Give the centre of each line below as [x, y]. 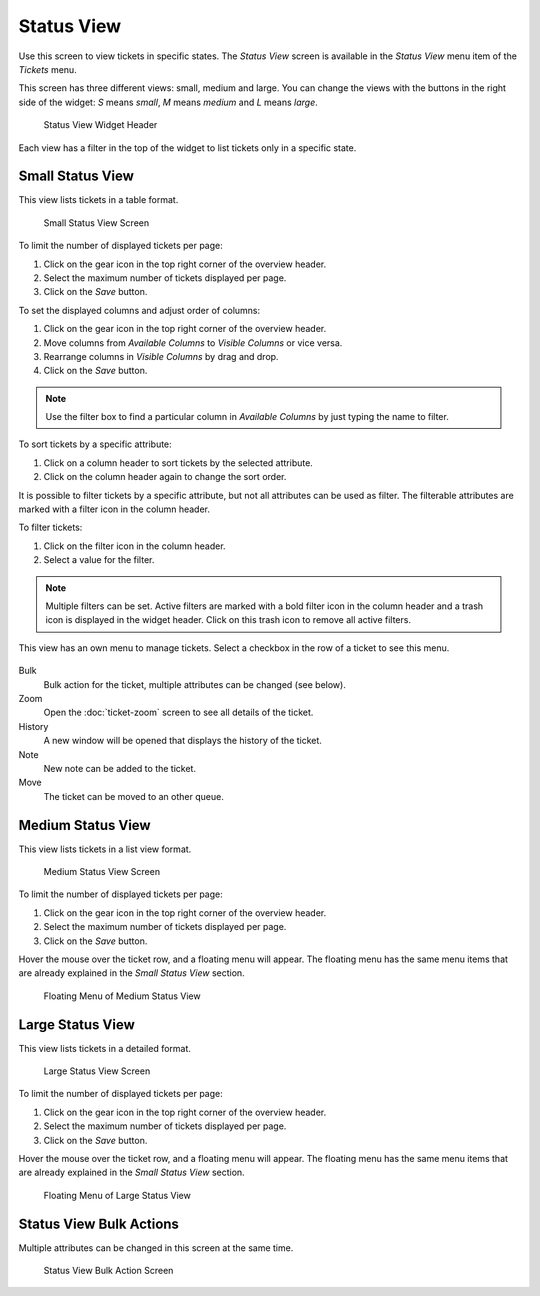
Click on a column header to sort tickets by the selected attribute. [178, 462]
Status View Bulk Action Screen [108, 1271]
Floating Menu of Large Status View [117, 1195]
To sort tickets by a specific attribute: [95, 444]
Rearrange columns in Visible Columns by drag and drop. [161, 356]
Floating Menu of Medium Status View [122, 996]
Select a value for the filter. [99, 560]
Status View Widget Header [100, 125]
